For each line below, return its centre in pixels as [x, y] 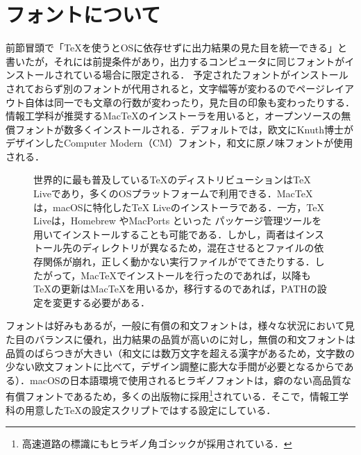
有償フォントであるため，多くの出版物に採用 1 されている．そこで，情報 [168, 395]
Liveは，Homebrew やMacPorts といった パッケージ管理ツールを [178, 221]
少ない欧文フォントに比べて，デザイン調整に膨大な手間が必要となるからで [175, 366]
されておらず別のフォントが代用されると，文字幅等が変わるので [151, 88]
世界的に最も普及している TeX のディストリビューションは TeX [172, 180]
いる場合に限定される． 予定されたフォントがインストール [216, 75]
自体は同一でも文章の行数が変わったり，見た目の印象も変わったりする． [190, 102]
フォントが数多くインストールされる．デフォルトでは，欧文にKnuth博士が [184, 129]
